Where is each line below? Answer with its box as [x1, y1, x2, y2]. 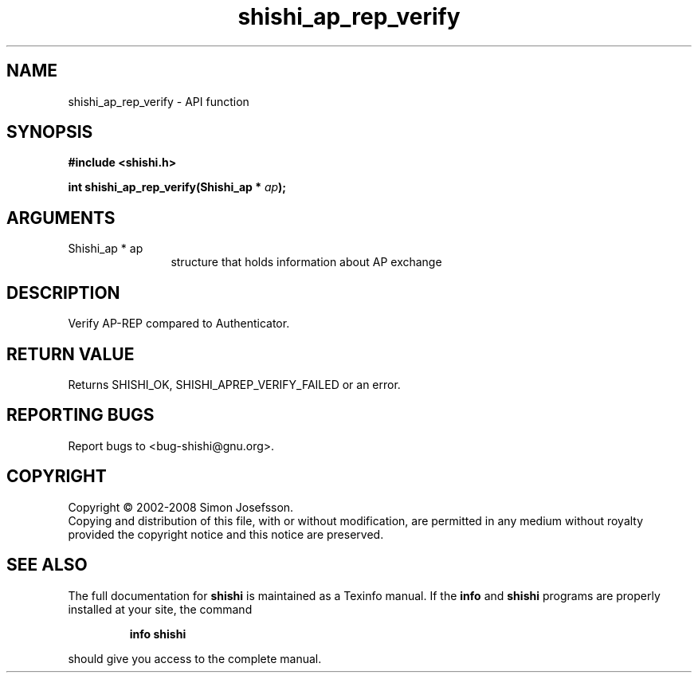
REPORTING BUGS [6, 405, 155, 426]
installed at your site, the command [68, 602, 253, 616]
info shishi [129, 626, 186, 641]
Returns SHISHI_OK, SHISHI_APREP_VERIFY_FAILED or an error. [68, 377, 401, 391]
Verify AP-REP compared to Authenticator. [68, 316, 290, 331]
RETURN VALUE [6, 343, 135, 364]
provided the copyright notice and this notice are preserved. [68, 527, 384, 541]
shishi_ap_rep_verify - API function [68, 94, 249, 108]
